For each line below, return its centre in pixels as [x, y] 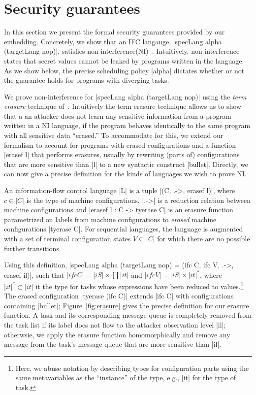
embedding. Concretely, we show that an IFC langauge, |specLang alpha [113, 41]
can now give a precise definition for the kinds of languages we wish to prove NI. [125, 174]
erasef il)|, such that [34, 275]
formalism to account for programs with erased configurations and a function [120, 145]
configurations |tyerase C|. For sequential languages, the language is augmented [124, 229]
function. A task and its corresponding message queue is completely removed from [128, 315]
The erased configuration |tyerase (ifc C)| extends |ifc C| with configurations [119, 296]
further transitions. [32, 248]
